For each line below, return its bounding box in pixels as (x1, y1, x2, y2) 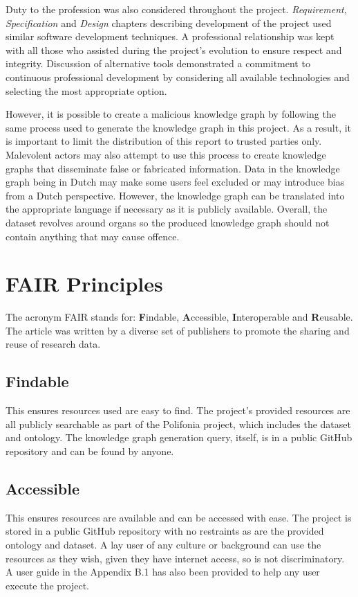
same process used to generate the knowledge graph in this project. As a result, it (6, 120, 352, 134)
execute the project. (6, 578, 89, 592)
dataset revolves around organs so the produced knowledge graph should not (6, 215, 330, 229)
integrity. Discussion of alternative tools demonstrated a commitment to (6, 56, 310, 71)
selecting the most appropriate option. (6, 83, 167, 98)
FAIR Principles (6, 269, 163, 298)
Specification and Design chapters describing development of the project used (6, 15, 332, 30)
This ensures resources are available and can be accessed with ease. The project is (6, 510, 352, 524)
